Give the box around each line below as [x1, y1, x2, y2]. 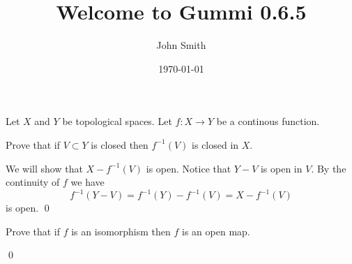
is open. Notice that [146, 161, 231, 175]
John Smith [156, 38, 206, 52]
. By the [311, 161, 346, 175]
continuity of [6, 175, 60, 189]
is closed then [91, 137, 148, 152]
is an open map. [182, 223, 250, 238]
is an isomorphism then [71, 223, 171, 238]
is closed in [192, 137, 239, 152]
